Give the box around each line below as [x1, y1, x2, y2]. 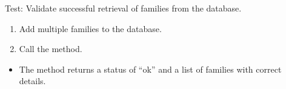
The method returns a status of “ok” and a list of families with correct [19, 62, 282, 75]
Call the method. [19, 42, 82, 55]
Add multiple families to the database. [19, 22, 162, 35]
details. [19, 74, 46, 87]
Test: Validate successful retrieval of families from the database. [5, 2, 242, 14]
